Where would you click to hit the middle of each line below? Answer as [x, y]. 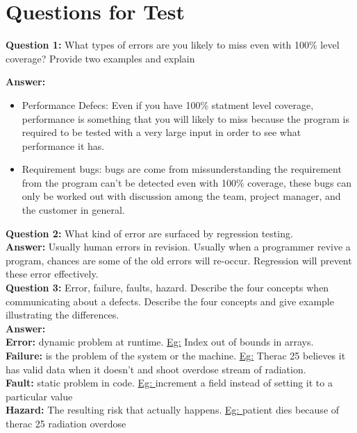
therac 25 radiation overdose [66, 423]
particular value [39, 396]
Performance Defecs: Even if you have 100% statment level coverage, [168, 104]
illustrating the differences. [63, 315]
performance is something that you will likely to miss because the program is [185, 118]
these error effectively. [52, 274]
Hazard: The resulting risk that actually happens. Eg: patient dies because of [173, 410]
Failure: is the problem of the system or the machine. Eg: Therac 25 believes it [176, 355]
